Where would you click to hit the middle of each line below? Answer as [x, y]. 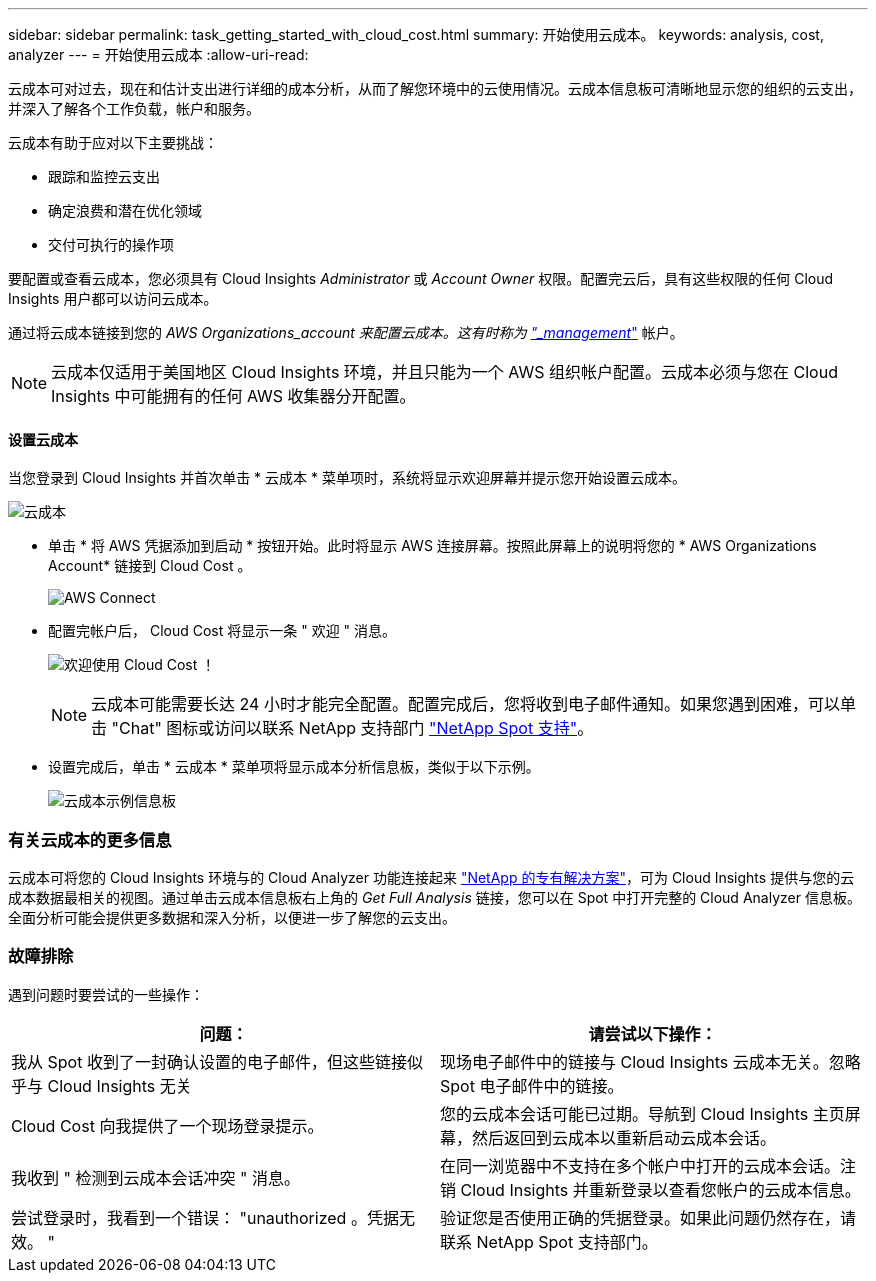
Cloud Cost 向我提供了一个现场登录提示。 [167, 1125]
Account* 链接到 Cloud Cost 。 [150, 566]
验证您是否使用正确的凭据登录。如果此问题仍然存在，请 [648, 1217]
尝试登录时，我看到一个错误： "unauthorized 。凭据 [205, 1217]
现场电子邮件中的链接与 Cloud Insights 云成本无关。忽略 [650, 1061]
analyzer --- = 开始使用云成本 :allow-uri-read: [158, 54]
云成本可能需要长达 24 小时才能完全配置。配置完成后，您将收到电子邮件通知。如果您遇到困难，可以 [465, 704]
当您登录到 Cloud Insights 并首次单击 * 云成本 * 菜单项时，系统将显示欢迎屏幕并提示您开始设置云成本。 [347, 478]
